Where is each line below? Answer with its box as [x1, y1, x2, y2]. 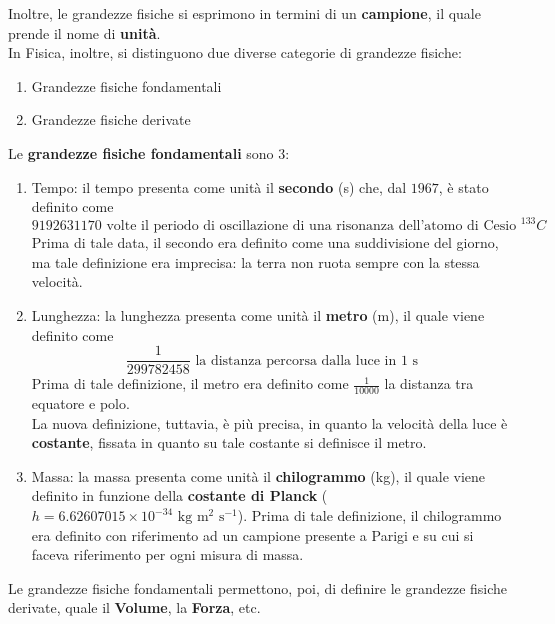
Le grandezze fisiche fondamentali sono [8, 142, 274, 163]
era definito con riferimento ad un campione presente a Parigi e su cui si [31, 524, 474, 545]
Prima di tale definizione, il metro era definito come [31, 373, 349, 394]
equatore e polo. [31, 393, 130, 414]
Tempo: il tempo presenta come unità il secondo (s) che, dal [31, 176, 407, 197]
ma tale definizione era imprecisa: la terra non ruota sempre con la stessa [31, 251, 480, 272]
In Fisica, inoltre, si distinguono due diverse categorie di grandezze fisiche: [8, 42, 462, 63]
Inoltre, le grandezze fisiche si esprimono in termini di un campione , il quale [8, 3, 481, 23]
